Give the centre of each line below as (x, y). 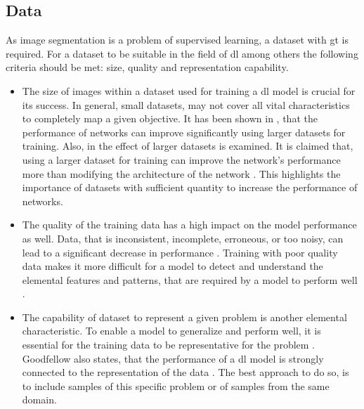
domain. (39, 400)
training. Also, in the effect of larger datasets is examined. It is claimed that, (188, 146)
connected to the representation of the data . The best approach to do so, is (186, 372)
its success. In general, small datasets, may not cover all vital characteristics (186, 104)
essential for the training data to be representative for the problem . (169, 345)
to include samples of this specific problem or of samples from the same (176, 385)
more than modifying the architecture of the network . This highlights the (181, 173)
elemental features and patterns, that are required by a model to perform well (190, 279)
